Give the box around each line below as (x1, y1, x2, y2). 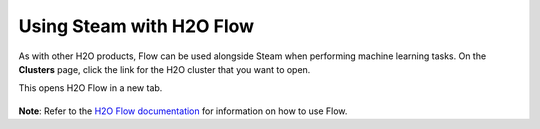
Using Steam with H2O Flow (18, 15, 255, 37)
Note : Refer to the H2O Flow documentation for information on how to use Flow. (18, 105, 348, 117)
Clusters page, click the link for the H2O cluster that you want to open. (18, 63, 311, 75)
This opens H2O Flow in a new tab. (18, 82, 163, 94)
